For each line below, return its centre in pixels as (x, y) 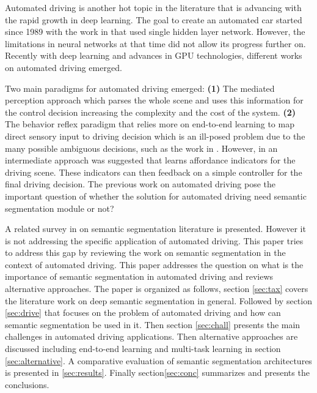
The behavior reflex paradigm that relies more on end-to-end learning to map (150, 124)
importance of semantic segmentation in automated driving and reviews (139, 276)
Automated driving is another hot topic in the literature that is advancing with (153, 7)
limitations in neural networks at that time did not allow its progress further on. (155, 43)
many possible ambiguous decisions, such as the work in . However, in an (141, 148)
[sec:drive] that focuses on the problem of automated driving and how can (143, 313)
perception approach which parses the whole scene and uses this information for (154, 100)
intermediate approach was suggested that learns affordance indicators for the (150, 160)
